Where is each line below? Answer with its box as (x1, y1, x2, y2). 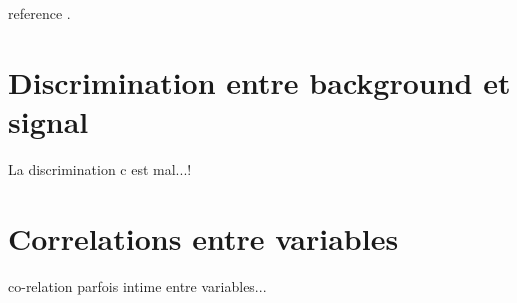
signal (8, 100, 89, 141)
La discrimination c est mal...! (8, 158, 192, 179)
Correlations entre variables (8, 217, 399, 258)
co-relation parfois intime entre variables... (8, 275, 267, 296)
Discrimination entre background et (8, 61, 511, 102)
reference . (8, 3, 71, 23)
